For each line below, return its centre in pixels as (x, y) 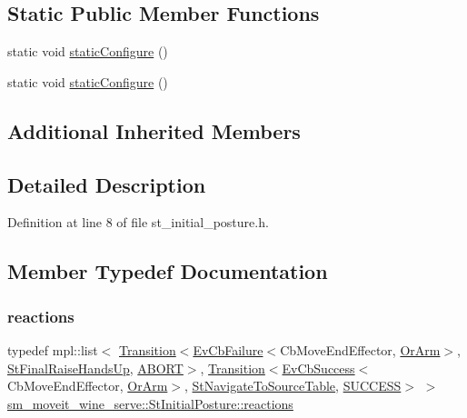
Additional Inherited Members (154, 130)
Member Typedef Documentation (168, 271)
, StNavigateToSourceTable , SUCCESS (293, 386)
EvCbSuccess (318, 368)
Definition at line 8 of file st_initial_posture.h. (138, 222)
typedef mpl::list (53, 349)
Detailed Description (107, 184)
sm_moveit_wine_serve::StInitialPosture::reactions (150, 403)
